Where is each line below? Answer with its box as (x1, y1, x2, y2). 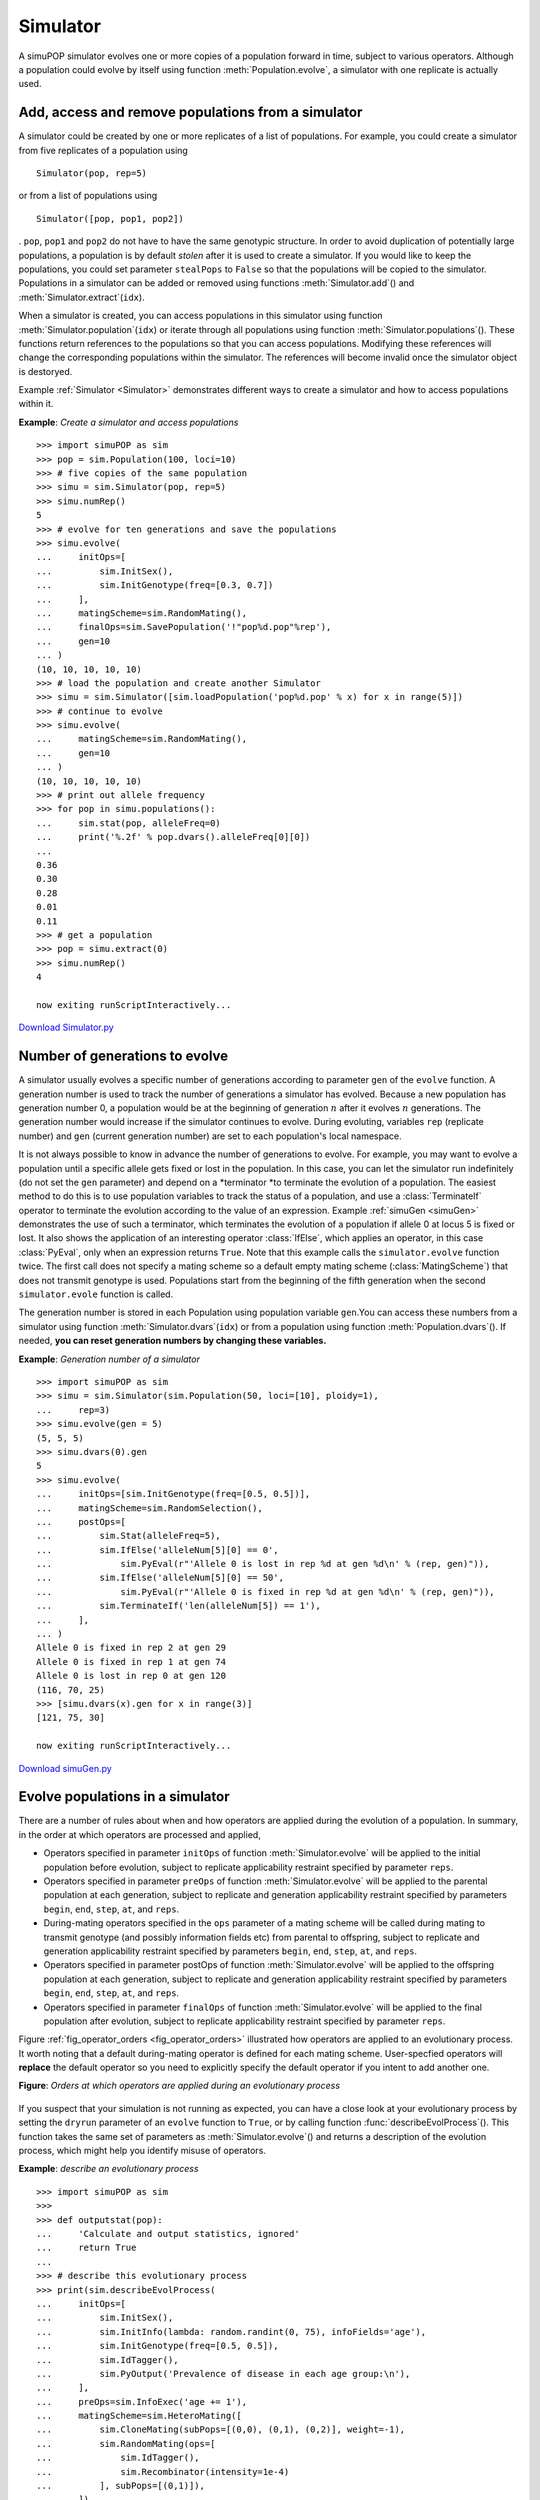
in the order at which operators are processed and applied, (18, 1828, 262, 1840)
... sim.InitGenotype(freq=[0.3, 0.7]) (36, 580, 274, 591)
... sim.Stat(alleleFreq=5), (36, 1530, 222, 1542)
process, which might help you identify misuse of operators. (18, 2145, 267, 2157)
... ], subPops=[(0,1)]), (36, 2480, 205, 2492)
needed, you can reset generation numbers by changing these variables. (18, 1335, 327, 1347)
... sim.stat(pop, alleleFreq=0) (36, 817, 222, 829)
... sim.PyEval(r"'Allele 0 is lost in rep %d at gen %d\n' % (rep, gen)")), (36, 1558, 490, 1570)
